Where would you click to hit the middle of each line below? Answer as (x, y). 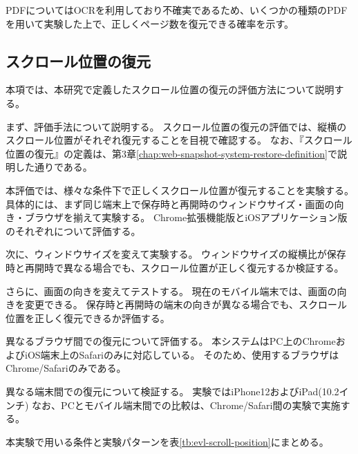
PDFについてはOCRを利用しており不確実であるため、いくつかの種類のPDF (177, 10)
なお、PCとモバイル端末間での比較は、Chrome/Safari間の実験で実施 (186, 405)
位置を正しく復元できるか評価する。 (88, 318)
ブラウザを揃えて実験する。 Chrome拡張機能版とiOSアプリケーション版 (186, 217)
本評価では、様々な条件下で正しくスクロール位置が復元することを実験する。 (180, 190)
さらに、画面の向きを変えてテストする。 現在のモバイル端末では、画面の (171, 291)
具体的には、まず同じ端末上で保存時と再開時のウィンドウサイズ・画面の (170, 204)
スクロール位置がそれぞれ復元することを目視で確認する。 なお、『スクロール (179, 140)
